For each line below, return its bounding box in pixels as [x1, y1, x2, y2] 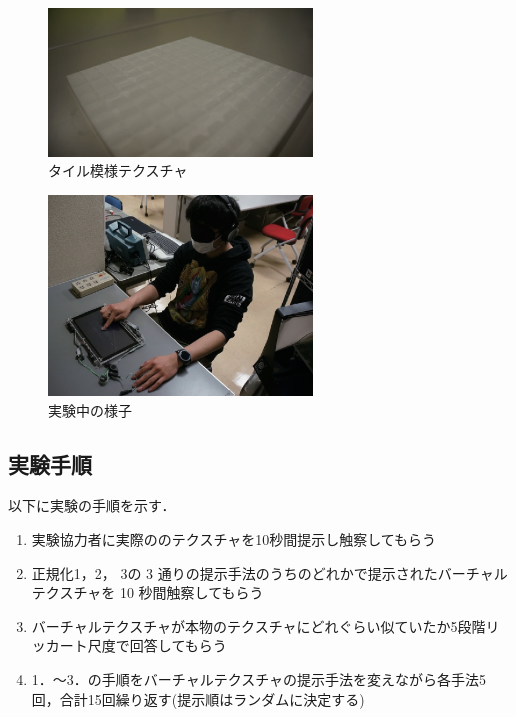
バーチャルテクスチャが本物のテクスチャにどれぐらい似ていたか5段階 [31, 615, 486, 636]
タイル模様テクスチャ [48, 160, 188, 181]
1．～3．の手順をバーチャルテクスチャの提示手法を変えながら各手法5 [31, 668, 487, 689]
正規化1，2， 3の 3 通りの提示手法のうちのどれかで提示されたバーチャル [31, 562, 508, 583]
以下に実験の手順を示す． [8, 495, 176, 516]
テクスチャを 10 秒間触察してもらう [31, 582, 264, 603]
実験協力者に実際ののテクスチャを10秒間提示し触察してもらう [31, 529, 437, 550]
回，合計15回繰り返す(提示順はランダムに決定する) [31, 688, 365, 709]
